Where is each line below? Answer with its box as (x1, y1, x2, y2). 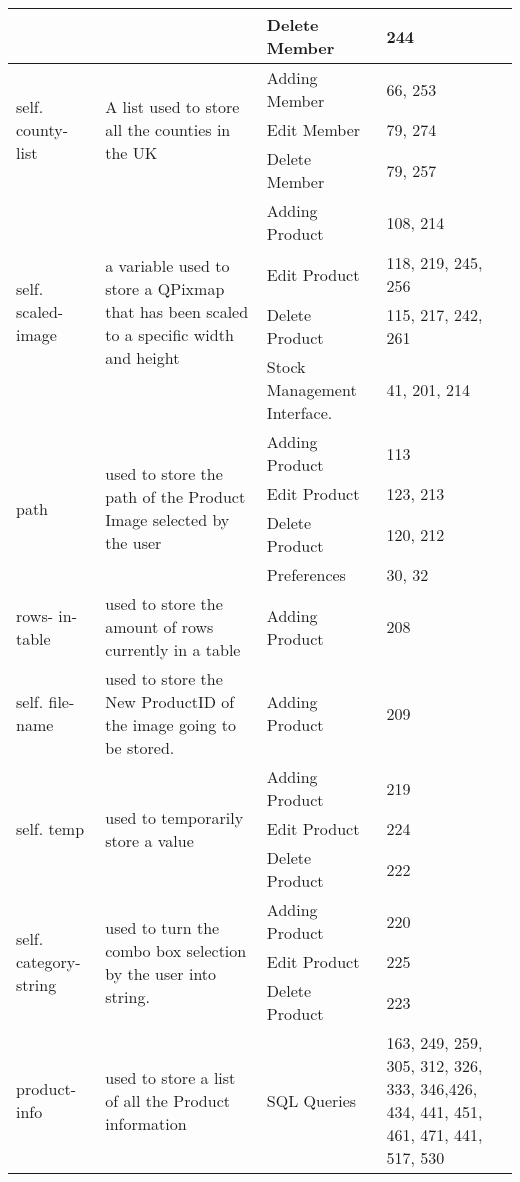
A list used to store (105, 95, 240, 118)
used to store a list (105, 1065, 236, 1089)
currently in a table (105, 638, 241, 661)
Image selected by (105, 508, 230, 531)
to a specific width (105, 323, 234, 346)
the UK (105, 141, 158, 164)
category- (16, 950, 81, 973)
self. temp (16, 817, 85, 840)
